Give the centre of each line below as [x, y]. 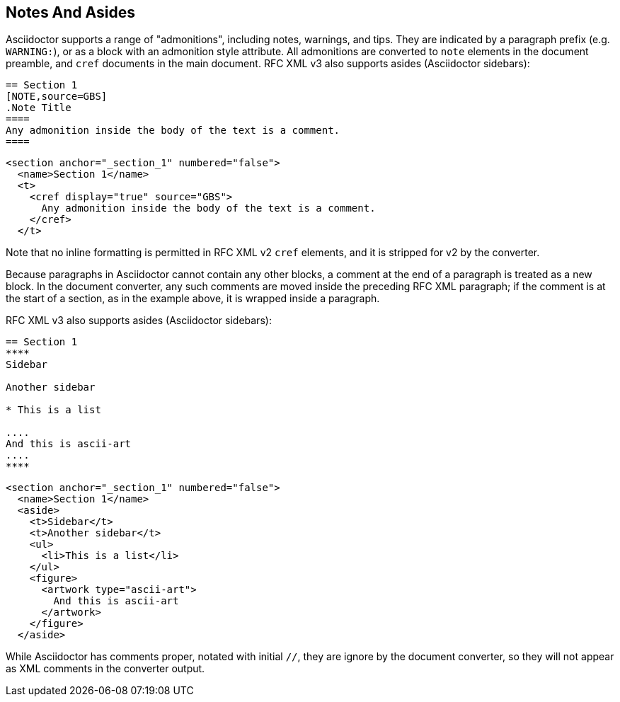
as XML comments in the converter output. [105, 669]
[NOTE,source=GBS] [57, 97]
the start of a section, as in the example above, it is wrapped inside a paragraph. [193, 299]
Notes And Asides [70, 12]
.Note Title [39, 108]
